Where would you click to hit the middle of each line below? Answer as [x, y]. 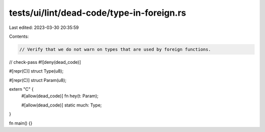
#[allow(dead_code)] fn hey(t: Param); [60, 96]
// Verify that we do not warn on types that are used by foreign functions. [115, 49]
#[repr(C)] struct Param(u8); [38, 80]
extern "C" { [21, 89]
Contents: [19, 36]
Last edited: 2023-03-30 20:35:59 [44, 27]
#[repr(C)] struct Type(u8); [36, 71]
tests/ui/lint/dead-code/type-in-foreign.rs [98, 13]
